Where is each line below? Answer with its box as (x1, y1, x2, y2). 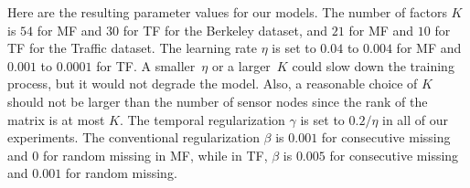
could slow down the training (292, 56, 454, 75)
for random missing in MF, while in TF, (42, 145, 268, 164)
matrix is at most (7, 110, 105, 129)
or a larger (211, 56, 271, 75)
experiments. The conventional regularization (7, 128, 260, 147)
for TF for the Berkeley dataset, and (123, 20, 328, 39)
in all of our (382, 110, 449, 129)
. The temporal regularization (119, 110, 285, 129)
